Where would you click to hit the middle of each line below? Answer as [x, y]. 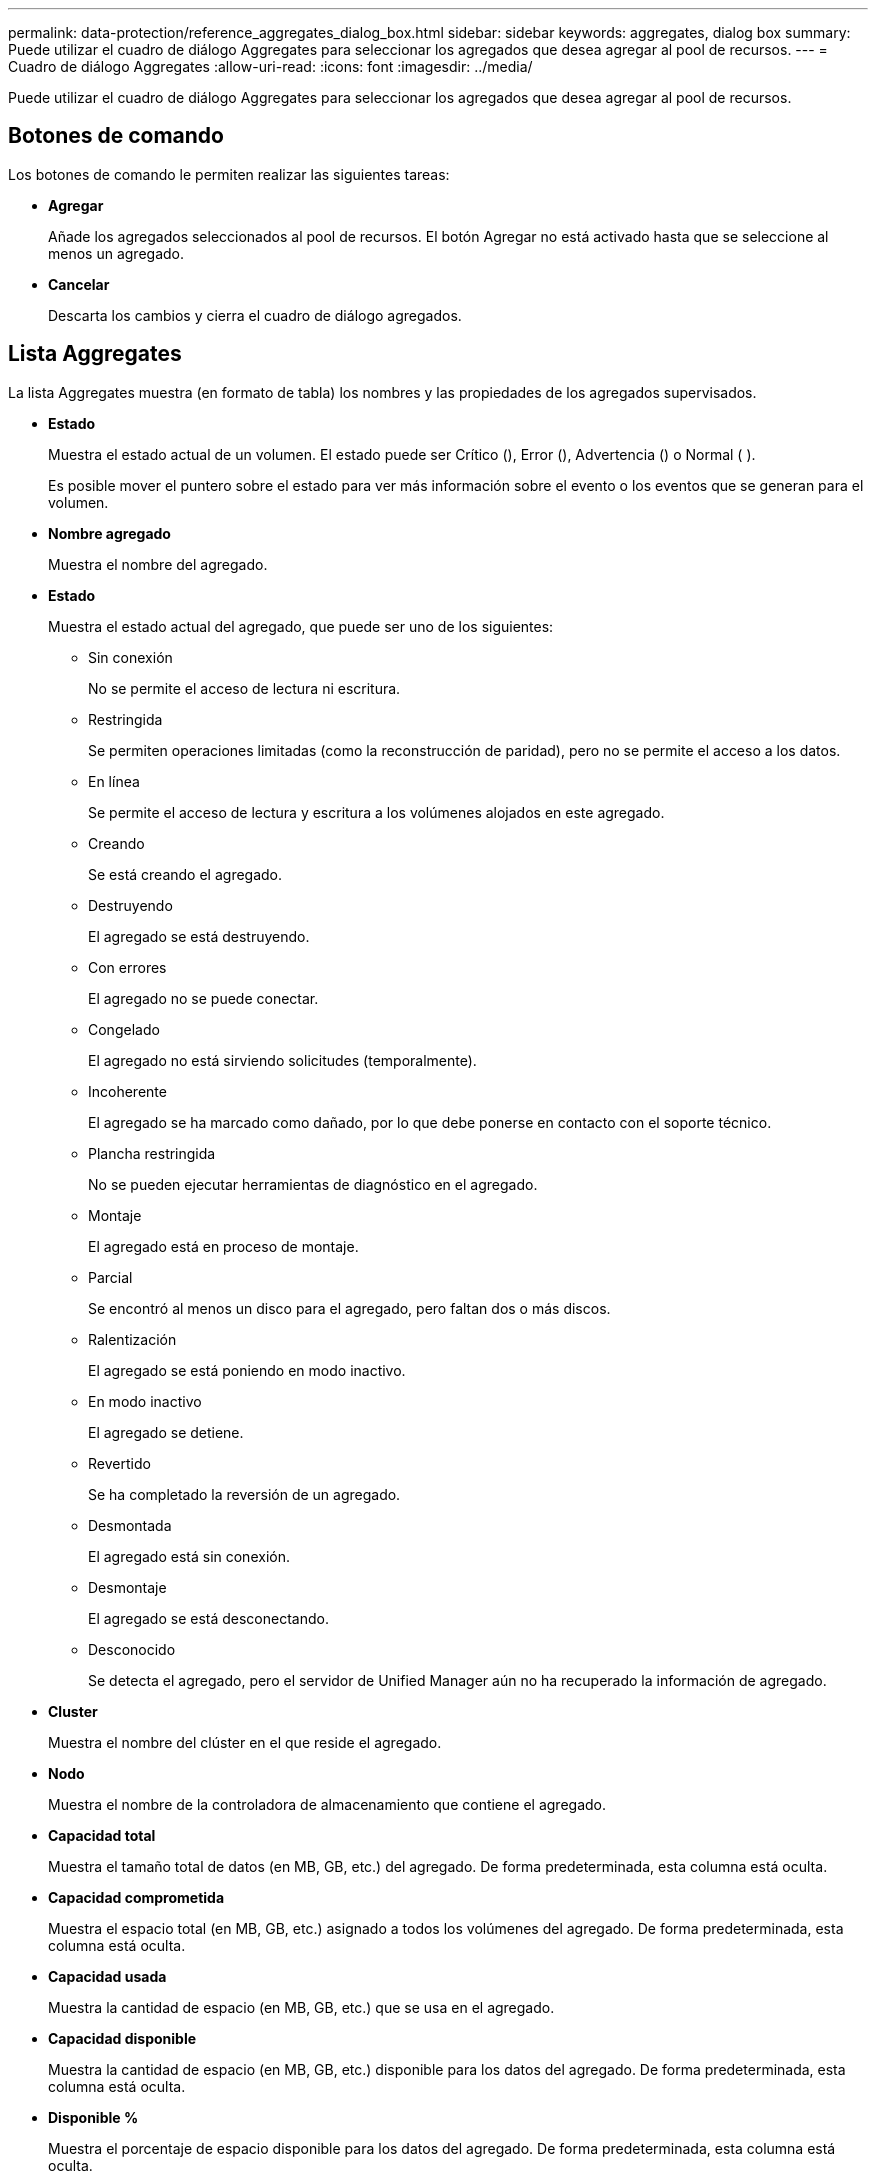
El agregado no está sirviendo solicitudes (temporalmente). [282, 1060]
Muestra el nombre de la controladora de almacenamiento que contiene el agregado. [327, 1804]
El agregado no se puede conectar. [203, 998]
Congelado [124, 1029]
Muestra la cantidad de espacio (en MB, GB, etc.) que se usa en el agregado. [301, 2007]
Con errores [127, 967]
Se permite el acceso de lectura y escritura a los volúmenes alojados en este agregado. [376, 812]
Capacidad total [102, 1835]
